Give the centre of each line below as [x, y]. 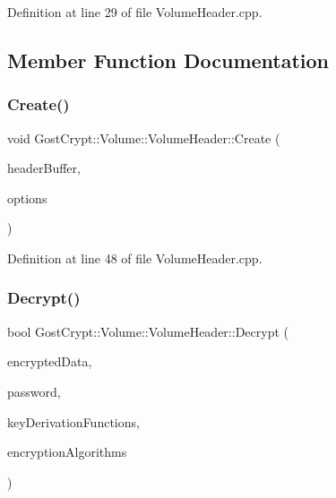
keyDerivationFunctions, [73, 421]
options [27, 197]
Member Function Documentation [168, 60]
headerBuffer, [44, 168]
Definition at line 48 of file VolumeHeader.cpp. [135, 258]
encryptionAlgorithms [67, 452]
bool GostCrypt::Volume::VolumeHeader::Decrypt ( [148, 331]
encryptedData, [50, 361]
